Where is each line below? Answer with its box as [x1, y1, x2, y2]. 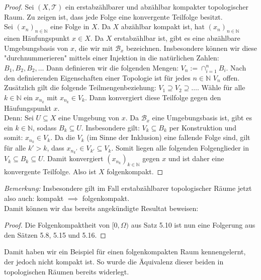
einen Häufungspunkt [4, 32, 70, 43]
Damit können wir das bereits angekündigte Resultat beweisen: [4, 202, 199, 213]
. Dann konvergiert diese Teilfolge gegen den [84, 92, 221, 102]
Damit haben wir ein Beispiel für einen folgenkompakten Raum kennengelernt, [4, 246, 246, 257]
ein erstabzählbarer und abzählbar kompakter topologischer [65, 2, 248, 12]
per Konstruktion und [169, 122, 237, 132]
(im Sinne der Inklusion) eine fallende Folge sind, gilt [86, 132, 250, 143]
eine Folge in [50, 21, 90, 32]
